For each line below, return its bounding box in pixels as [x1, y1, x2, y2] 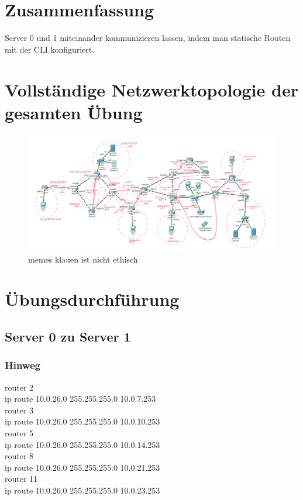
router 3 [5, 404, 34, 416]
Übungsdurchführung [5, 287, 180, 311]
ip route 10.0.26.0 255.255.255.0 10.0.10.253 [5, 415, 160, 427]
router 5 [5, 427, 34, 439]
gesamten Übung [5, 100, 143, 124]
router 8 [5, 450, 34, 462]
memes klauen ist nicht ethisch [28, 253, 138, 265]
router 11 [5, 473, 38, 485]
